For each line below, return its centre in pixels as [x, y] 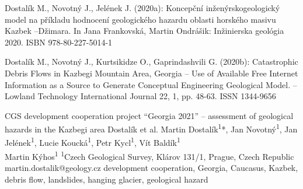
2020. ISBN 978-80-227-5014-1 [59, 42]
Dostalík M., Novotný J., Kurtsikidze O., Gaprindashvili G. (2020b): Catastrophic [151, 62]
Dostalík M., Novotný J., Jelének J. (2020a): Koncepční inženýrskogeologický [142, 8]
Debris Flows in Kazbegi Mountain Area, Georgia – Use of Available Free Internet [151, 73]
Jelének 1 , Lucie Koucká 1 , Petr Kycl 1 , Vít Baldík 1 [93, 142]
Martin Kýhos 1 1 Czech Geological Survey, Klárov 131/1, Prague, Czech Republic [149, 155]
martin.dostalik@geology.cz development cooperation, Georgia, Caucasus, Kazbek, [151, 168]
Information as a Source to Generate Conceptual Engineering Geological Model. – [151, 84]
